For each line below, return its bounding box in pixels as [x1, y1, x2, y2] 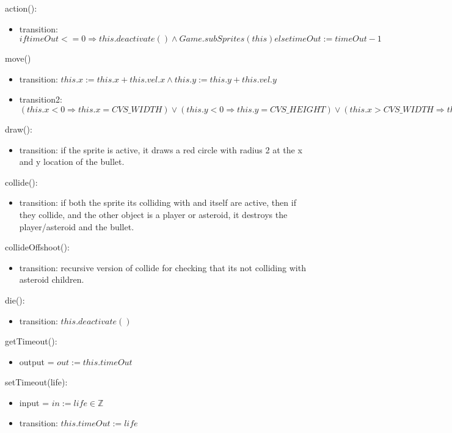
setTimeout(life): [5, 376, 68, 388]
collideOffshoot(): [5, 241, 70, 253]
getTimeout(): [5, 335, 57, 347]
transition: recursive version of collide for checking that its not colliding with [19, 261, 306, 274]
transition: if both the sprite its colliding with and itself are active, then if [19, 196, 296, 209]
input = [19, 396, 49, 409]
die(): [5, 293, 25, 306]
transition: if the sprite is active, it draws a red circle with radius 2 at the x [19, 143, 302, 156]
